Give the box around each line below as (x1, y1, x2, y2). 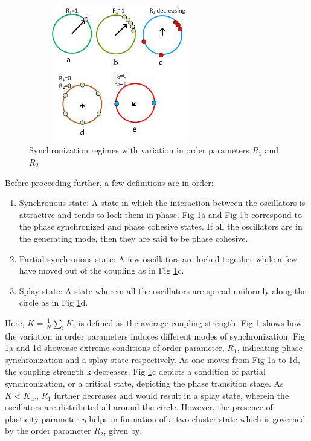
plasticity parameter (5, 412, 80, 425)
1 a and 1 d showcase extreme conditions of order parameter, (5, 341, 225, 354)
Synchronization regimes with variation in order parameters (29, 144, 249, 156)
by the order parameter (5, 424, 91, 437)
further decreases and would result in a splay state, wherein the (54, 388, 289, 401)
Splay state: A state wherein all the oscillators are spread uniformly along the (19, 284, 307, 297)
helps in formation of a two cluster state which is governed (89, 412, 306, 425)
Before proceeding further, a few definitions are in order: (5, 176, 214, 188)
